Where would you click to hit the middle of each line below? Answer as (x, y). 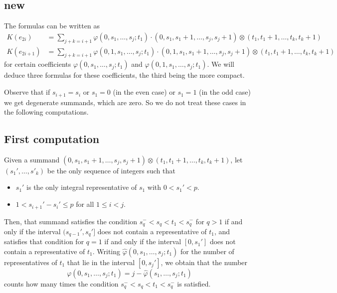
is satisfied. (194, 284)
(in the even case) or (144, 92)
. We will (221, 64)
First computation (52, 139)
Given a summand (32, 159)
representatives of (31, 262)
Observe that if (27, 92)
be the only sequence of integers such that (111, 170)
